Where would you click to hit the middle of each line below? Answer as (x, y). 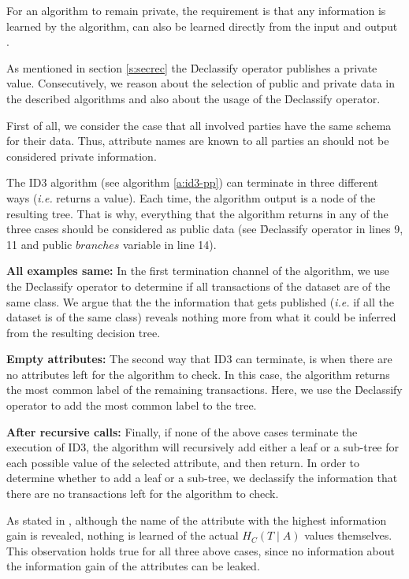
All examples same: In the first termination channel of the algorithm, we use (198, 271)
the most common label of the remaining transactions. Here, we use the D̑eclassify (204, 390)
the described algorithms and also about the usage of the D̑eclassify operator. (193, 98)
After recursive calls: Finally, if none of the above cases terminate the (182, 431)
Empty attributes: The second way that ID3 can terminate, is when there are (199, 359)
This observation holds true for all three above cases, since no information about (201, 550)
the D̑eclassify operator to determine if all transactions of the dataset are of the (199, 286)
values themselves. (348, 535)
